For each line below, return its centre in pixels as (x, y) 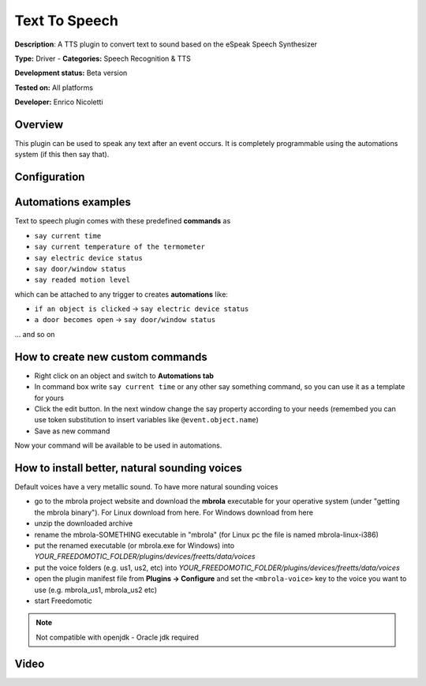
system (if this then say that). (62, 155)
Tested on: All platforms (54, 88)
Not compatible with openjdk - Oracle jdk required (117, 637)
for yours (49, 398)
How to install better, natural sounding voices (128, 468)
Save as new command (72, 431)
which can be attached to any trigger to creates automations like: (121, 294)
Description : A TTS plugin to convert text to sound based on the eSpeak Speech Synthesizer (166, 44)
